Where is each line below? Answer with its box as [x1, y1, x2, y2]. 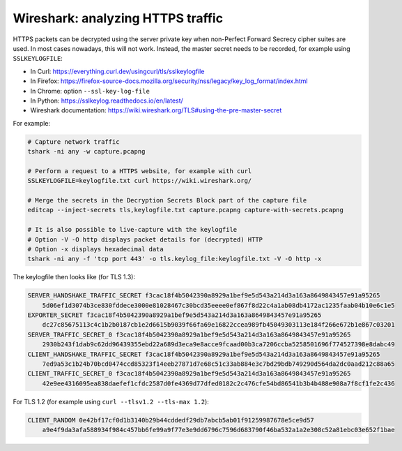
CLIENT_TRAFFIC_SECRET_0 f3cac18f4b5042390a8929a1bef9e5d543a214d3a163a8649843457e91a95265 [27, 370, 351, 378]
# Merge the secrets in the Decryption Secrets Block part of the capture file [27, 196, 307, 204]
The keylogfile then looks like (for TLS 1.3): [13, 273, 136, 281]
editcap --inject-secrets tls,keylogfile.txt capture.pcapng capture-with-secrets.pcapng [27, 206, 344, 214]
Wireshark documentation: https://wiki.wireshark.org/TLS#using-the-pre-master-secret [30, 106, 282, 114]
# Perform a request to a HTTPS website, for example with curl [27, 167, 252, 175]
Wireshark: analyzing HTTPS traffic [13, 10, 223, 26]
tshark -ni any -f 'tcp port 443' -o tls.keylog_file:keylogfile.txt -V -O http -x [27, 255, 322, 263]
